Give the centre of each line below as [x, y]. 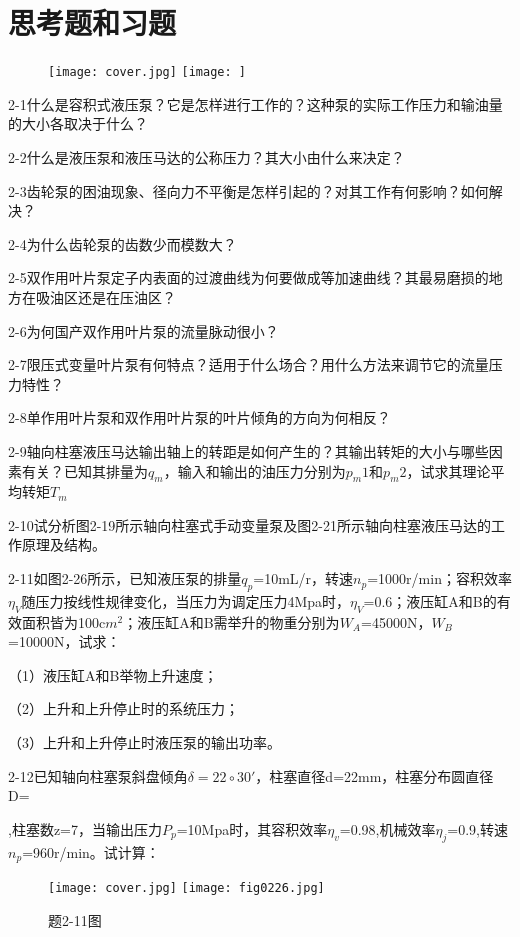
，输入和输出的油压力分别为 [254, 470]
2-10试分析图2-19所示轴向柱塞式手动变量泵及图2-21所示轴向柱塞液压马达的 [249, 524]
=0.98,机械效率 [387, 828]
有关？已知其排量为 [84, 470]
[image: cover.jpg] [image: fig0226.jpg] [186, 888]
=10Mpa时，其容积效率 [252, 828]
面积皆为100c [63, 621]
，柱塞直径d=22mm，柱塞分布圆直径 [374, 775]
